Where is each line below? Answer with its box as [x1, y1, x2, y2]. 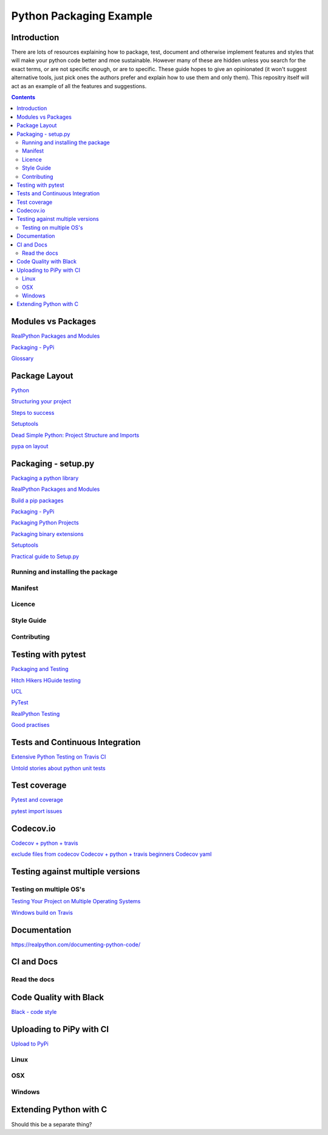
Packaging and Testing [11, 665, 69, 673]
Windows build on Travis [11, 909, 73, 916]
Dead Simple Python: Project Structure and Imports [11, 431, 140, 439]
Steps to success [11, 409, 55, 416]
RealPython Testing [11, 710, 60, 717]
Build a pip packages [11, 496, 64, 504]
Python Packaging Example [11, 9, 153, 23]
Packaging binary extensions [11, 530, 84, 538]
